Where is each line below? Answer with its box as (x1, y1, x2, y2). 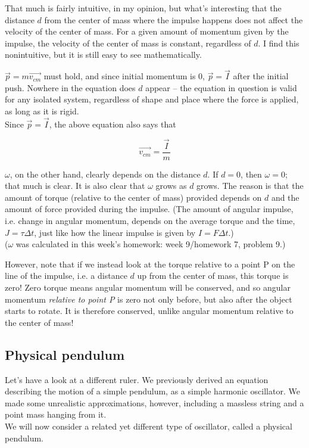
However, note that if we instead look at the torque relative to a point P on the (5, 257, 295, 270)
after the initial (233, 70, 289, 82)
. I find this (258, 36, 299, 49)
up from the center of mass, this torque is (137, 269, 289, 282)
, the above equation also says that (49, 117, 176, 130)
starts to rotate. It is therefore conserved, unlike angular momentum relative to (5, 304, 294, 317)
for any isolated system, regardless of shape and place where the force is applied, (5, 93, 299, 105)
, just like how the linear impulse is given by (34, 226, 196, 238)
